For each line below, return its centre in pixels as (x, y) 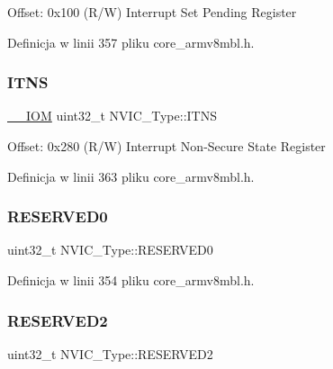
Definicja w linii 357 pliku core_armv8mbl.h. (131, 42)
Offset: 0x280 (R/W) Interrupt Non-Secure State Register (166, 146)
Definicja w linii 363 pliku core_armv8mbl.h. (131, 176)
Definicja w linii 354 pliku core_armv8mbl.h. (131, 280)
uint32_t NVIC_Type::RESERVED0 (110, 250)
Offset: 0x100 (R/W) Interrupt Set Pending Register (152, 12)
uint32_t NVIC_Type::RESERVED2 (110, 353)
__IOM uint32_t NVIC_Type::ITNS (112, 116)
